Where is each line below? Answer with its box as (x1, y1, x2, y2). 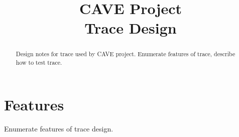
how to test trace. (16, 58, 62, 67)
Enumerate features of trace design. (4, 123, 113, 133)
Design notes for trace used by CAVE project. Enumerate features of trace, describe (16, 50, 235, 58)
